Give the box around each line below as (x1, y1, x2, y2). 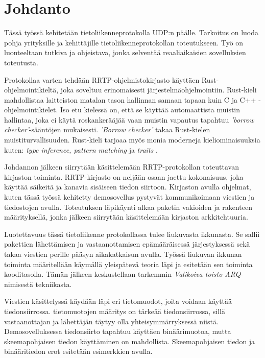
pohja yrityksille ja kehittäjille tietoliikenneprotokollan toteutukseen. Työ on (4, 37, 244, 47)
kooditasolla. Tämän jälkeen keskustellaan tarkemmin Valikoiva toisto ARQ (4, 269, 241, 279)
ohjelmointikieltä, (4, 84, 59, 95)
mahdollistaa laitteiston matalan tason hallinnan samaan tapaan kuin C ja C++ (4, 94, 256, 105)
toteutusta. (4, 57, 38, 67)
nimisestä (4, 278, 33, 289)
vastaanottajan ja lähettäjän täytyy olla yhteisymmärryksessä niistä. (4, 316, 219, 326)
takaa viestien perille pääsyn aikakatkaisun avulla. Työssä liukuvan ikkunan (4, 249, 242, 259)
